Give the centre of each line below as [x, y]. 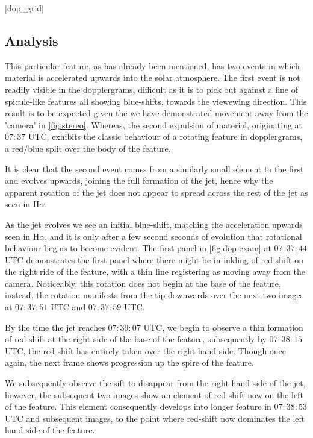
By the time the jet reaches [55, 327]
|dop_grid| [25, 8]
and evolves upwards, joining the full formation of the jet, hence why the [139, 180]
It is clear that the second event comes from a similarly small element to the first [154, 168]
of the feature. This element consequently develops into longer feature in [138, 406]
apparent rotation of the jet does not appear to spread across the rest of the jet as [156, 192]
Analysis [32, 40]
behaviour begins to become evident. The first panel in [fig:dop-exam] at [138, 248]
